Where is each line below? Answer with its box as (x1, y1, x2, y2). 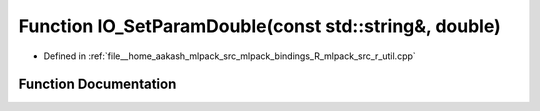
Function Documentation (18, 76, 177, 93)
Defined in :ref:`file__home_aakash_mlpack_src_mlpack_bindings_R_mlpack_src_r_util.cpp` (43, 50, 417, 62)
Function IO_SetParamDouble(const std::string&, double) (18, 15, 502, 37)
